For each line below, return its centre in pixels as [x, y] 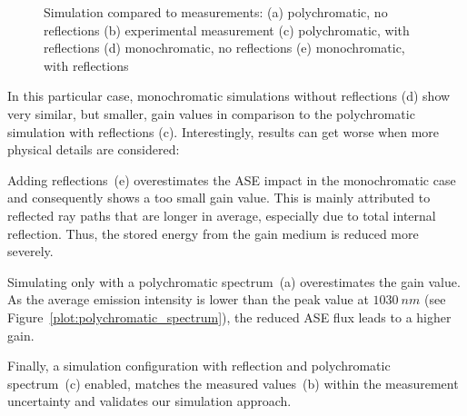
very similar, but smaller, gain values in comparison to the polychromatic [211, 113]
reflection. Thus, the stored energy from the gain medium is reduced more [213, 233]
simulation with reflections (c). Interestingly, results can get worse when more [224, 131]
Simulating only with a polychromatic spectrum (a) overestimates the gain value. [234, 281]
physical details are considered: [94, 149]
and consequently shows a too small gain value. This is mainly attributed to [219, 198]
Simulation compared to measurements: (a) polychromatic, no [216, 12]
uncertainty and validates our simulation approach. [149, 401]
